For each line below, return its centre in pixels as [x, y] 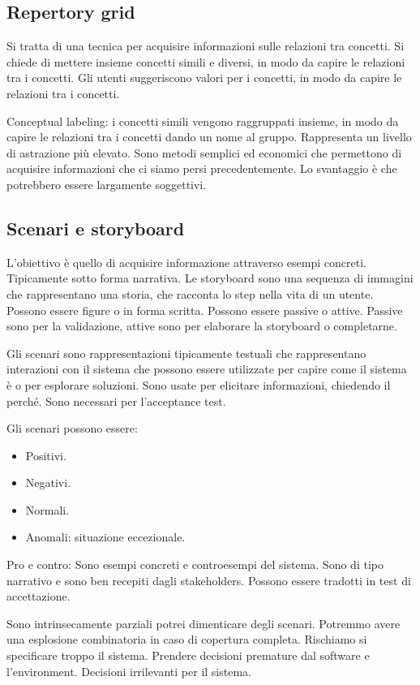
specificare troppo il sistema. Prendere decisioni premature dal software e [188, 655]
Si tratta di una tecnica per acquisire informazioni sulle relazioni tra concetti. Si [206, 46]
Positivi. [46, 455]
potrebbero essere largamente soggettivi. [107, 184]
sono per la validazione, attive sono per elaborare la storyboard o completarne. [202, 326]
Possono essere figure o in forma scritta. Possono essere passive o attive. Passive [205, 310]
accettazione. [39, 596]
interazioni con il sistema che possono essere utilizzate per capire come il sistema [207, 369]
